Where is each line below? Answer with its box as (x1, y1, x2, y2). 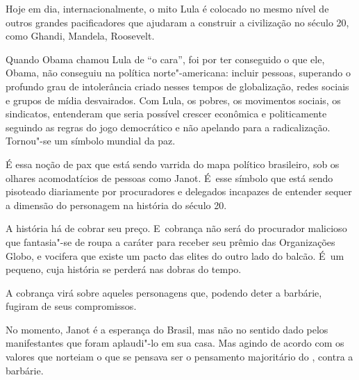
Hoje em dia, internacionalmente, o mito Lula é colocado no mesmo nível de (6, 1, 329, 15)
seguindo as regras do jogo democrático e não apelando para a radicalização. (6, 119, 331, 134)
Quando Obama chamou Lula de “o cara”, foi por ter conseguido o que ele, (6, 51, 325, 66)
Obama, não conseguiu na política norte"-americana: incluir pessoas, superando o (6, 65, 351, 80)
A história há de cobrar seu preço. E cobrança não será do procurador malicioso (6, 221, 347, 236)
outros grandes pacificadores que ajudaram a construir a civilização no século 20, (6, 15, 349, 29)
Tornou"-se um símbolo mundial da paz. (6, 133, 176, 148)
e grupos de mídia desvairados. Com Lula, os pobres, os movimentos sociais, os (6, 92, 341, 107)
